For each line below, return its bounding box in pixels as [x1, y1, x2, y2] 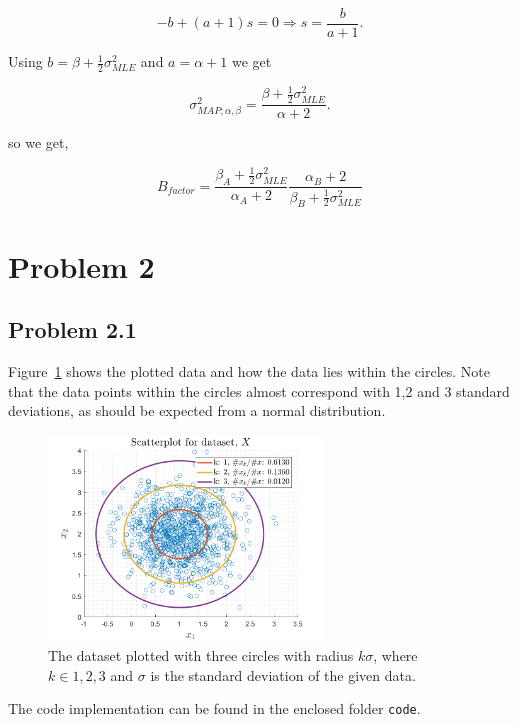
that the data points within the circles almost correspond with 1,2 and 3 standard [8, 380, 510, 401]
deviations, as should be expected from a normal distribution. [8, 400, 386, 421]
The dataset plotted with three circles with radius [48, 644, 354, 665]
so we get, [8, 132, 69, 153]
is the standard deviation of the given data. [150, 664, 416, 685]
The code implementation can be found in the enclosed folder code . [8, 698, 421, 719]
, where [373, 644, 418, 665]
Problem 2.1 [8, 314, 137, 345]
